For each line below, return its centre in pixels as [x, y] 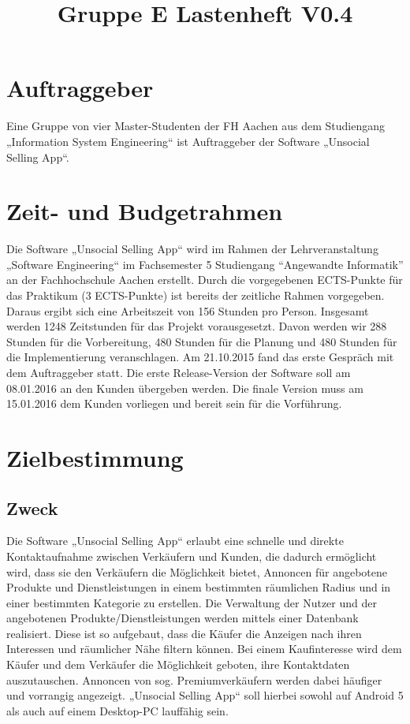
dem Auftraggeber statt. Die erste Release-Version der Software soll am [179, 372]
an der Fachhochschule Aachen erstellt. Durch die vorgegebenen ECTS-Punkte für [205, 280]
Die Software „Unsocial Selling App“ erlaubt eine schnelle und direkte [175, 541]
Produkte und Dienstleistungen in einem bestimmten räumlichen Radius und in [199, 587]
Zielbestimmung [95, 457]
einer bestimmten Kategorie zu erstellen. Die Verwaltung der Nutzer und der [192, 602]
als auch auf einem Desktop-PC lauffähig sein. [117, 710]
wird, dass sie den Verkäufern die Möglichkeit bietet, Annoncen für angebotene [197, 571]
